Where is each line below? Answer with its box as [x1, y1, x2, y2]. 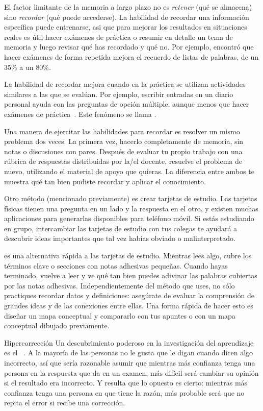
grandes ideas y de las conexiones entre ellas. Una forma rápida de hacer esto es [4, 300, 253, 311]
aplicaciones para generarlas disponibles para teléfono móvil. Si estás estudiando [4, 213, 254, 224]
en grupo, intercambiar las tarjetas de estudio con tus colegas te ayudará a [4, 223, 238, 233]
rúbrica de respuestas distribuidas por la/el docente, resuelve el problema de [4, 156, 243, 166]
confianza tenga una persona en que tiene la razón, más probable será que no [4, 387, 245, 398]
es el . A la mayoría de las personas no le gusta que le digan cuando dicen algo [4, 347, 253, 358]
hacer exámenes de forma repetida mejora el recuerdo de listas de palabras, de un [4, 51, 259, 62]
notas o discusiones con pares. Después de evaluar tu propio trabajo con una [4, 146, 243, 156]
